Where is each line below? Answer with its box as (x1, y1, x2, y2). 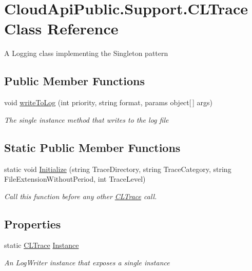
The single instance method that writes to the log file (4, 114, 169, 125)
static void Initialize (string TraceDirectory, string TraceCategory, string (4, 163, 231, 174)
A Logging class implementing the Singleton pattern (4, 48, 168, 59)
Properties (4, 216, 61, 231)
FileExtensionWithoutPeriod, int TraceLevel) (4, 173, 146, 184)
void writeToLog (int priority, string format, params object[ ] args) (4, 97, 212, 108)
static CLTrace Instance (4, 240, 79, 250)
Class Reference (4, 18, 119, 39)
